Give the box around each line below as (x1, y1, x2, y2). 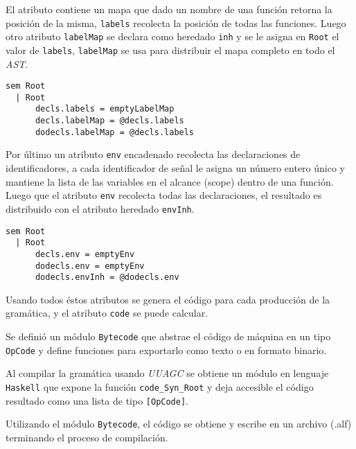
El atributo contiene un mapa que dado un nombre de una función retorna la (6, 2, 332, 16)
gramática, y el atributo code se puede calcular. (6, 306, 208, 320)
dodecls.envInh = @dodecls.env (35, 272, 179, 283)
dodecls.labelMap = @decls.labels (35, 127, 195, 137)
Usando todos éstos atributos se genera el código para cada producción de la (6, 292, 330, 306)
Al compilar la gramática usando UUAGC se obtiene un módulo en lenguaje (6, 366, 329, 380)
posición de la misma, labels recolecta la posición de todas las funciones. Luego (6, 15, 346, 30)
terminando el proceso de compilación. (6, 430, 168, 444)
